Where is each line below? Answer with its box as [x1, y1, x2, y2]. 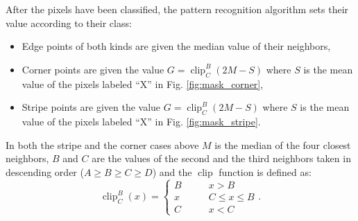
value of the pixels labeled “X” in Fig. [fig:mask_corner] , [22, 76, 264, 91]
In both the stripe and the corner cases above [6, 137, 199, 152]
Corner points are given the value [22, 62, 164, 76]
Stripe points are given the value [22, 100, 161, 114]
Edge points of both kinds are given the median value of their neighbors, [22, 39, 331, 53]
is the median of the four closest [214, 137, 351, 152]
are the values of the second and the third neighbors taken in [92, 151, 351, 166]
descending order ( [6, 164, 84, 179]
